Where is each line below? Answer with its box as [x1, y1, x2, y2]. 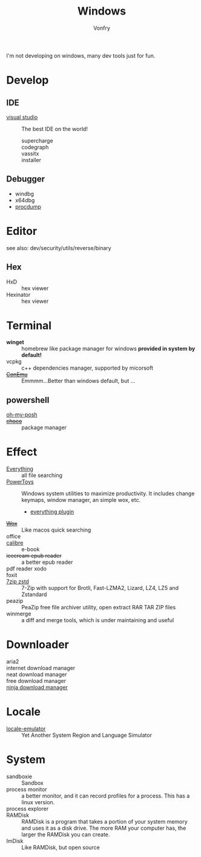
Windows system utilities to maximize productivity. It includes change [21, 490, 195, 497]
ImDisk [6, 838, 24, 844]
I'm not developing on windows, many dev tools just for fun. [6, 52, 156, 59]
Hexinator [6, 291, 31, 298]
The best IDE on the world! [21, 125, 88, 132]
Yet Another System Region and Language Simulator [21, 731, 153, 739]
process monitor [6, 786, 47, 793]
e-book [21, 546, 40, 553]
